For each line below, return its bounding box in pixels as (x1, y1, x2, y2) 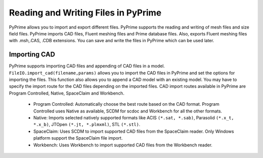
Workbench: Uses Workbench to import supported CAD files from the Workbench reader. (33, 142, 213, 148)
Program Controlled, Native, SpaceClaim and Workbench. (9, 90, 125, 96)
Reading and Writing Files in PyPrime (9, 7, 162, 18)
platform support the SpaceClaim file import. (33, 135, 123, 141)
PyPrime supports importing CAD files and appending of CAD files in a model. (9, 63, 165, 69)
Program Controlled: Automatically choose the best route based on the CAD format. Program (33, 101, 220, 107)
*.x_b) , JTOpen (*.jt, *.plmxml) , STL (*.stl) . (33, 122, 141, 127)
